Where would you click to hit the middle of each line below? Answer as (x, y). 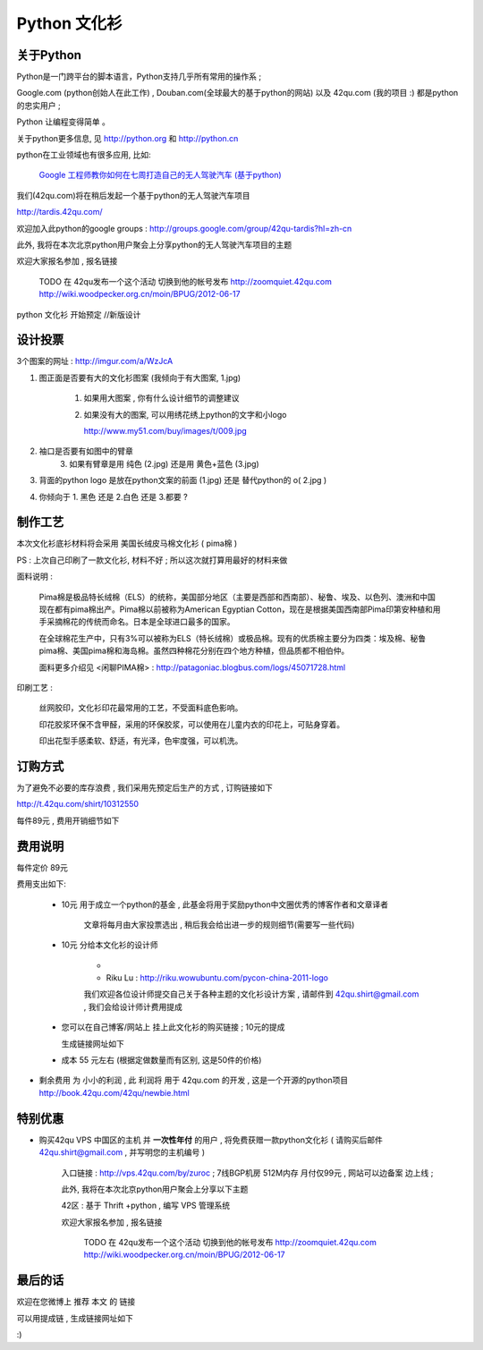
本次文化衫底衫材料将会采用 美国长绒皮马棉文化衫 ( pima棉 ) (127, 543)
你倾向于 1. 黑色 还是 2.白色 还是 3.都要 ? (113, 497)
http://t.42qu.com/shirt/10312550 (77, 804)
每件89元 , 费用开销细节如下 (68, 820)
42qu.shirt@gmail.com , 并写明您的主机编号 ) (122, 1152)
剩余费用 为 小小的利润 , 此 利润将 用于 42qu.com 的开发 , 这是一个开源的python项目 (194, 1080)
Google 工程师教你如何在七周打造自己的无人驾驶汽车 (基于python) (160, 175)
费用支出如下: (42, 884)
